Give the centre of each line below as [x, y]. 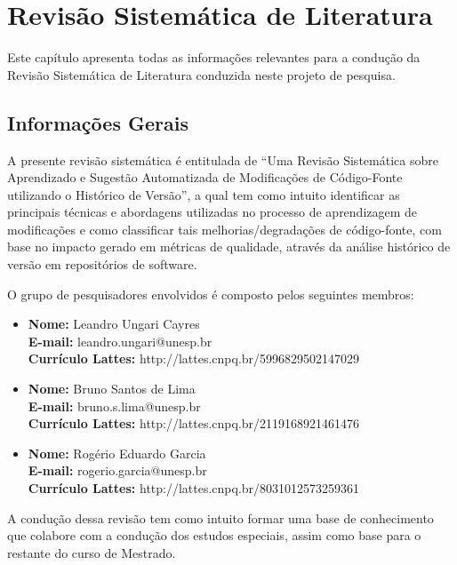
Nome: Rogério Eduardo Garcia [117, 453]
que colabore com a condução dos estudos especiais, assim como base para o [214, 535]
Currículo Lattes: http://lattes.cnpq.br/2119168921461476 [194, 423]
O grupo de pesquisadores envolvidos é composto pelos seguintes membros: [211, 294]
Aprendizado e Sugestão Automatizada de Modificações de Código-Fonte [205, 177]
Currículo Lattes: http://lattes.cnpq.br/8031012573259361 [194, 488]
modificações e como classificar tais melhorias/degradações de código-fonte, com [224, 229]
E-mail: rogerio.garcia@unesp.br [117, 470]
